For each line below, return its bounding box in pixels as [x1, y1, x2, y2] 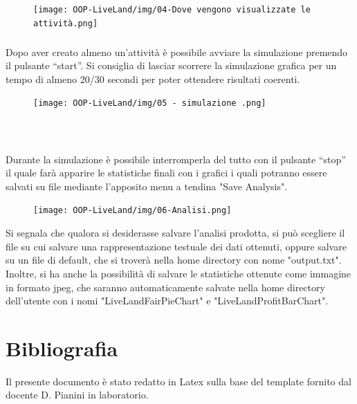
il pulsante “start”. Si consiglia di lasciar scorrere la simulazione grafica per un [6, 58, 337, 73]
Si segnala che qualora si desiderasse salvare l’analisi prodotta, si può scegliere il [6, 226, 345, 240]
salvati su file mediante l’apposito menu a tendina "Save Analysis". [6, 178, 288, 193]
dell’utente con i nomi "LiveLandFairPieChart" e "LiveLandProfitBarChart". [6, 293, 329, 308]
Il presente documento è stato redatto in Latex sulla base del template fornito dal [6, 374, 351, 388]
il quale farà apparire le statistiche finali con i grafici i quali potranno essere [6, 165, 327, 180]
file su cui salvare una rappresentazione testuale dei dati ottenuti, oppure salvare [6, 239, 347, 253]
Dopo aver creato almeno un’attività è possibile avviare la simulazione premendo [6, 44, 348, 59]
